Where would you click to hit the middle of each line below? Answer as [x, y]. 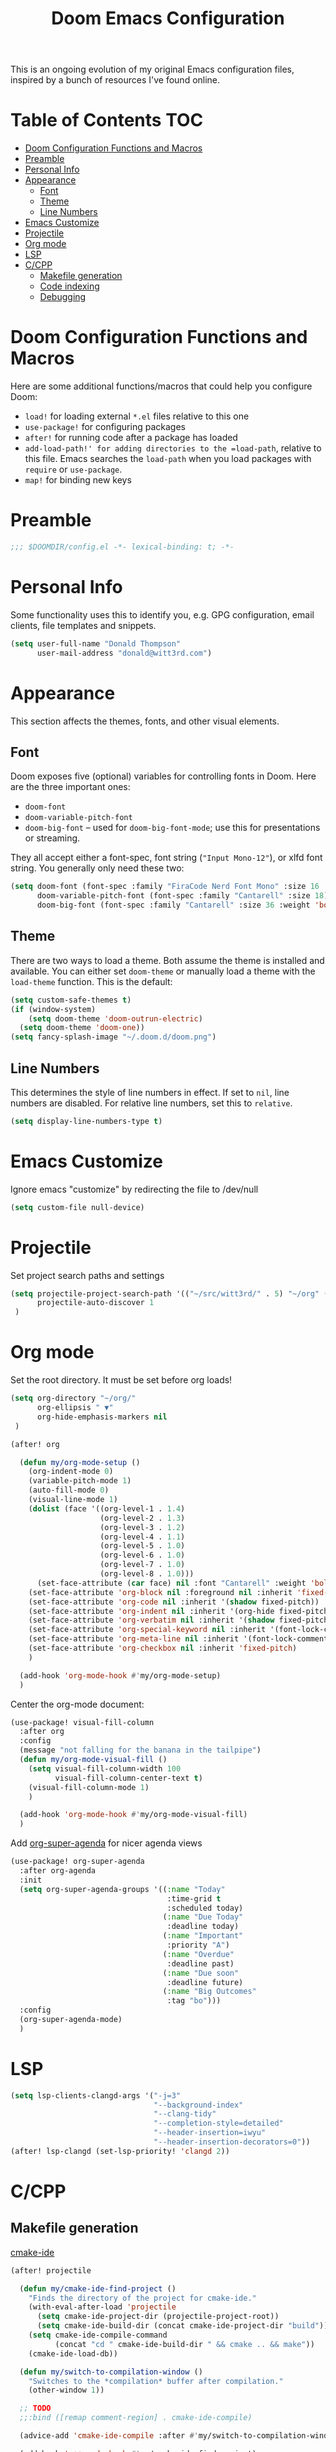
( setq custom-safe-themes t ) [71, 1000]
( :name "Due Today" [203, 1917]
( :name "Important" [203, 1936]
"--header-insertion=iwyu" [210, 2133]
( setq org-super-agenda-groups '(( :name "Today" [122, 1889]
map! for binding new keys [78, 480]
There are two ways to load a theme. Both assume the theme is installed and [167, 960]
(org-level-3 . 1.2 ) [142, 1527]
